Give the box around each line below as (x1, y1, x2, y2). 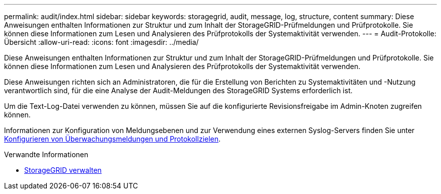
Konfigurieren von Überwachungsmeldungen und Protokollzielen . (4, 135, 221, 143)
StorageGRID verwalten (24, 166, 102, 174)
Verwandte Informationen (4, 150, 89, 159)
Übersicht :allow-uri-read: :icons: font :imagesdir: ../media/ (4, 38, 199, 46)
